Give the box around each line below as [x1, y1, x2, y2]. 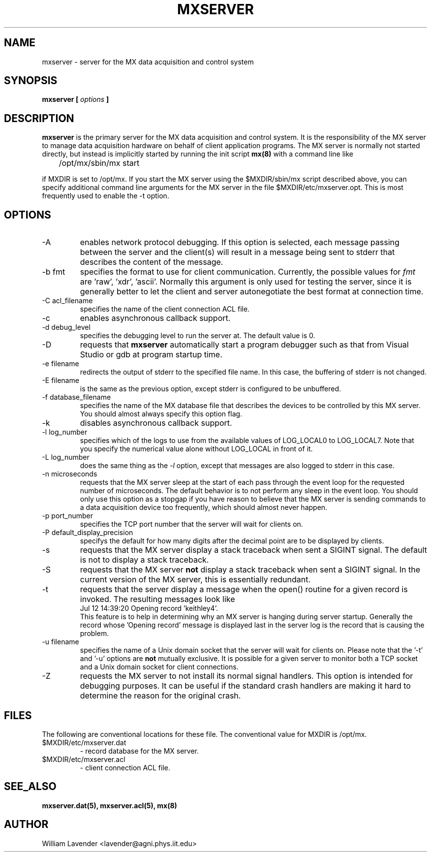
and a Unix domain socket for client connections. [80, 663, 239, 671]
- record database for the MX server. [80, 746, 199, 755]
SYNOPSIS [4, 74, 58, 87]
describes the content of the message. [80, 257, 223, 267]
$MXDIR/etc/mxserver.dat [42, 738, 126, 747]
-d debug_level [42, 323, 91, 332]
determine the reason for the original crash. [80, 691, 241, 701]
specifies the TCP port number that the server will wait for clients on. [80, 520, 303, 529]
